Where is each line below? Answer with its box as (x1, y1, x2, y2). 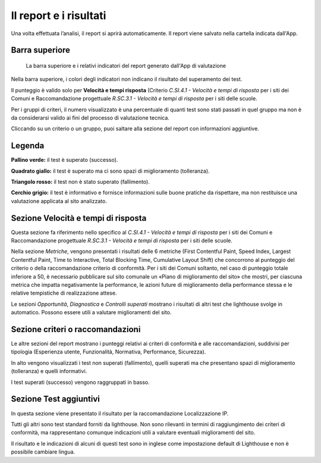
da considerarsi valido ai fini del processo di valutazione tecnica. (11, 114, 169, 121)
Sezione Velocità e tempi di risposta (11, 213, 147, 223)
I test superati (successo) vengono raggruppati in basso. (11, 378, 150, 386)
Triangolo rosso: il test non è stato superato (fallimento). (11, 178, 150, 185)
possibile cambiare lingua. (11, 448, 75, 455)
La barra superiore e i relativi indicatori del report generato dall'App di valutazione (26, 62, 226, 69)
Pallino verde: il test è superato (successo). (11, 157, 118, 164)
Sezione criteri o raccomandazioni (11, 324, 141, 334)
